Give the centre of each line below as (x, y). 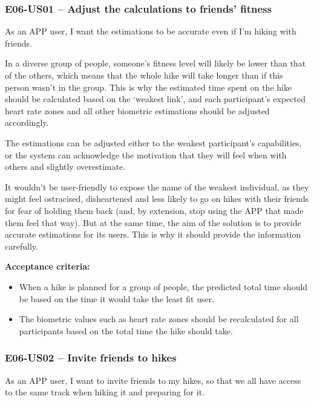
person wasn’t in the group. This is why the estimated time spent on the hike (149, 87)
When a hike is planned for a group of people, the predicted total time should (163, 286)
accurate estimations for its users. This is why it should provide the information (153, 234)
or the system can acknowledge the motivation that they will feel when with (146, 154)
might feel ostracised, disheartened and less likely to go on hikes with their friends (157, 199)
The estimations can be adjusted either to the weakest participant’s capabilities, (153, 142)
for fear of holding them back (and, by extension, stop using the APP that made (154, 210)
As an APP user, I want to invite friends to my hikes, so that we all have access (153, 380)
